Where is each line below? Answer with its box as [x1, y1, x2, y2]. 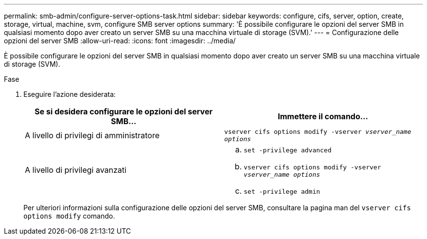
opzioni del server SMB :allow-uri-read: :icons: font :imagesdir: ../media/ [4, 37, 236, 45]
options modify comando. [23, 212, 115, 220]
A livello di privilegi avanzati [25, 165, 127, 175]
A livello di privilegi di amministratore [25, 130, 160, 140]
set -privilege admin [244, 188, 320, 195]
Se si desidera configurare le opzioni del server [35, 107, 213, 116]
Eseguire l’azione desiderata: [23, 90, 116, 98]
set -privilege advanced [244, 147, 332, 154]
